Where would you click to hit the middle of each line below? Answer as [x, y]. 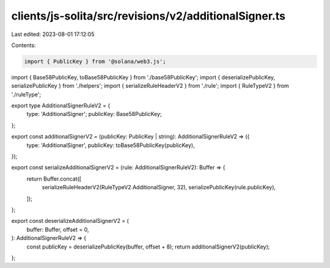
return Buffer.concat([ [54, 179]
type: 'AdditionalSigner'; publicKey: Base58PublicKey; [94, 114]
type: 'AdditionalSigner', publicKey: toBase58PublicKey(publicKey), [111, 145]
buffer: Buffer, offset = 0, [58, 230]
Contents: [24, 45]
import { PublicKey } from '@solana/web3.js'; [95, 61]
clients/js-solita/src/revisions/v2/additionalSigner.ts [148, 16]
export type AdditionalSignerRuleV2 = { [61, 106]
